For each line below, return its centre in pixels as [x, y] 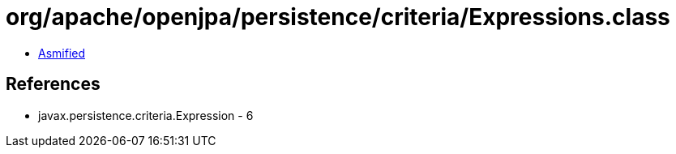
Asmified [62, 53]
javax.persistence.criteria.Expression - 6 [146, 115]
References [53, 84]
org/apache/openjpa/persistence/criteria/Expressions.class [338, 17]
